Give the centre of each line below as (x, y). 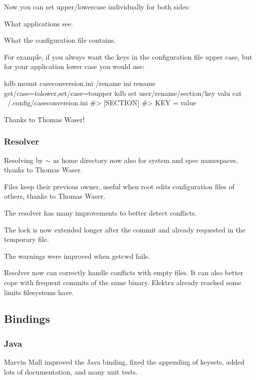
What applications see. (39, 23)
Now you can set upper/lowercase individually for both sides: (97, 6)
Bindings (27, 319)
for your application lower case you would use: (74, 66)
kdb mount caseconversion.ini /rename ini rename (80, 83)
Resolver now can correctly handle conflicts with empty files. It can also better (124, 272)
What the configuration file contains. (60, 40)
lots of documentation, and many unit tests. (71, 371)
